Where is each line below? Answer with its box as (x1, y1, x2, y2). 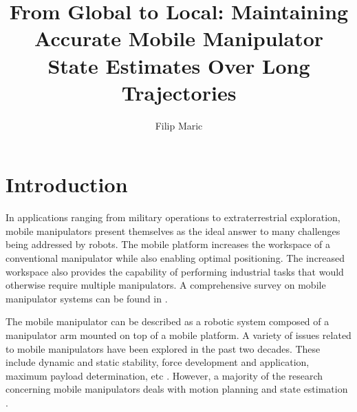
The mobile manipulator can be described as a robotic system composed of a (6, 314, 329, 329)
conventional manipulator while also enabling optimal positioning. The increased (6, 251, 345, 265)
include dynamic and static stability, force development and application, (6, 355, 310, 369)
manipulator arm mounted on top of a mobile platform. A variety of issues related (6, 327, 351, 342)
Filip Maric (155, 118, 203, 132)
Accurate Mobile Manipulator (34, 24, 324, 52)
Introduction (6, 170, 128, 198)
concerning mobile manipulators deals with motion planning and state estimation (6, 382, 348, 396)
